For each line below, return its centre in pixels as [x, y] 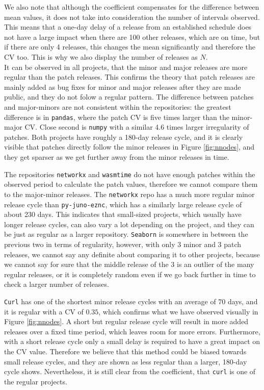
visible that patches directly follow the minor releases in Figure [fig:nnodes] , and [129, 147]
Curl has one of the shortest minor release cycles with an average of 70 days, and [131, 301]
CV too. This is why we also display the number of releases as [101, 56]
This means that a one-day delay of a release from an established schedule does [128, 27]
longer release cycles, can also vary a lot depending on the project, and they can [129, 224]
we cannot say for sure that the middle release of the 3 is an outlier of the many [129, 264]
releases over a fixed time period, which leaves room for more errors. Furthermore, [132, 331]
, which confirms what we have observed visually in [178, 311]
